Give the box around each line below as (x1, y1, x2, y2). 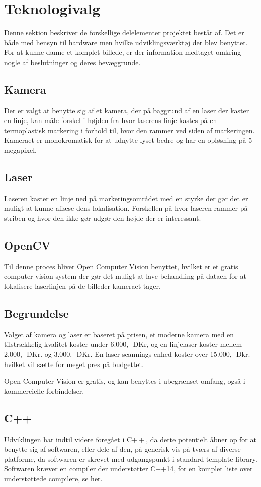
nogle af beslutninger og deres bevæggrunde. (4, 56, 141, 67)
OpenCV (4, 237, 51, 253)
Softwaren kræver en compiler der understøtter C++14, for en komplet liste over (4, 463, 253, 474)
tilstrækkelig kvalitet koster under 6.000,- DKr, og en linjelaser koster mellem (4, 339, 242, 349)
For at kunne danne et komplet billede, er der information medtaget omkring (4, 47, 241, 57)
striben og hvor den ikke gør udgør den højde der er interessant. (4, 213, 201, 223)
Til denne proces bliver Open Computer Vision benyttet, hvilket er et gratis (4, 261, 238, 271)
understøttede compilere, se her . (4, 473, 103, 483)
